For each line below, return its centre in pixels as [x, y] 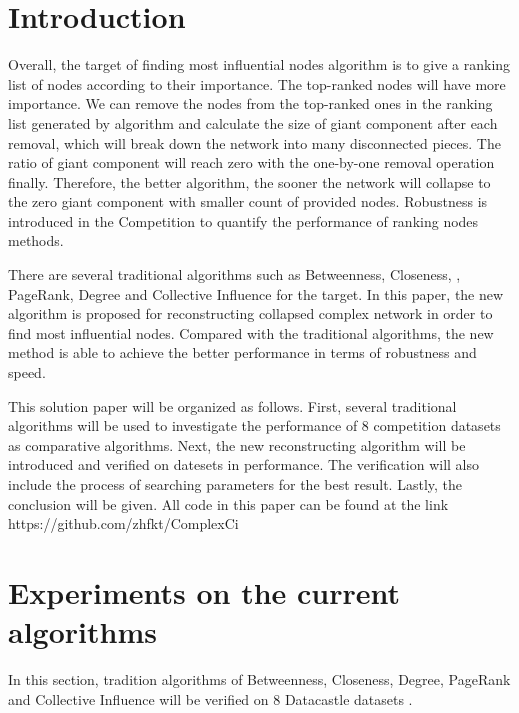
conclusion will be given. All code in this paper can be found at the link [228, 503]
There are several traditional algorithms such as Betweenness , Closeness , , [234, 274]
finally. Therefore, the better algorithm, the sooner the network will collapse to [249, 181]
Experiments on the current [204, 591]
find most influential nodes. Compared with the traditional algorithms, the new [251, 332]
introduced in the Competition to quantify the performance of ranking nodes [243, 220]
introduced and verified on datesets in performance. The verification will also [244, 464]
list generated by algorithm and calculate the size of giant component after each [253, 122]
